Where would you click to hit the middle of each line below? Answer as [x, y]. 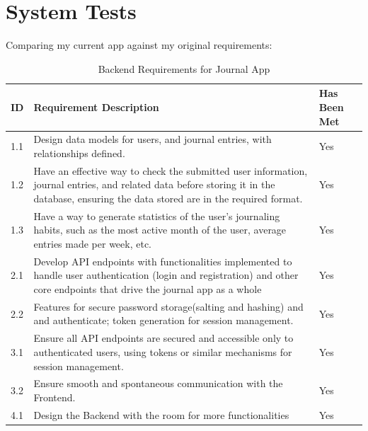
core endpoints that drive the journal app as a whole [148, 289]
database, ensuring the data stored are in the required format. [168, 198]
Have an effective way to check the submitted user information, [171, 170]
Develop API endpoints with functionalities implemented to [163, 261]
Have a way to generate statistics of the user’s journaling [157, 215]
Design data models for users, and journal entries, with [153, 139]
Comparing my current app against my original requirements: [139, 45]
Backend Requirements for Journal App [184, 68]
